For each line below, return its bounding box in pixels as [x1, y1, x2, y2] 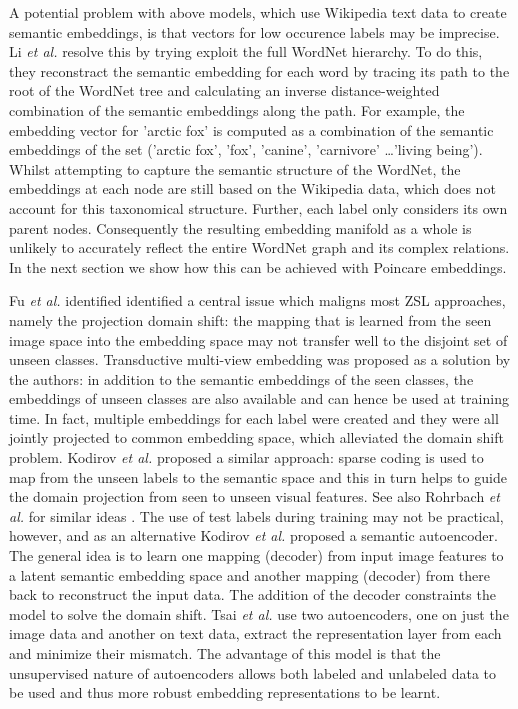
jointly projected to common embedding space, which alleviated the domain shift [9, 427, 504, 448]
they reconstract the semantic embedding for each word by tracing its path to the [9, 60, 510, 81]
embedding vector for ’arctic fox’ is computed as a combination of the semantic [9, 119, 494, 140]
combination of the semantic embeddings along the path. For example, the [9, 99, 465, 120]
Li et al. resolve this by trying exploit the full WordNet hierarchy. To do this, [9, 41, 483, 62]
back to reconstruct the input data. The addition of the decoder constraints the [9, 584, 496, 605]
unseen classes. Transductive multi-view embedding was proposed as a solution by [9, 349, 511, 370]
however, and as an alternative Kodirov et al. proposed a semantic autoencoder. [9, 525, 498, 546]
